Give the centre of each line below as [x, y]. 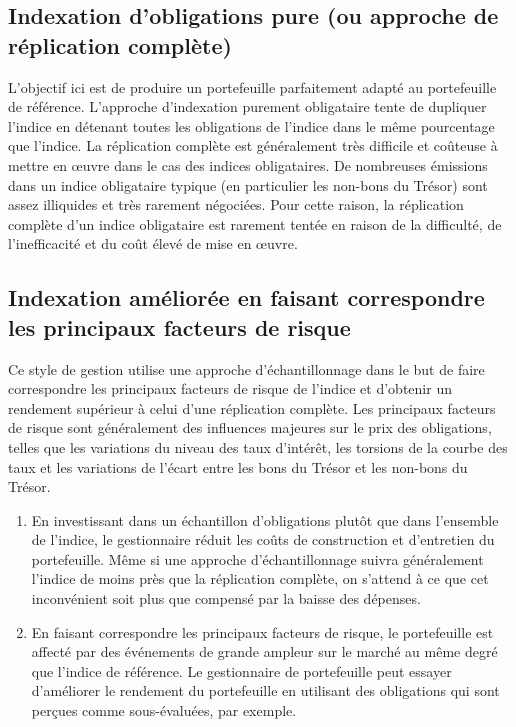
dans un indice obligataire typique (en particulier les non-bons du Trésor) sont [248, 184]
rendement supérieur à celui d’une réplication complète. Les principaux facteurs [252, 407]
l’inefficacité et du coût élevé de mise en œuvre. [153, 243]
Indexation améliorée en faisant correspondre [246, 297]
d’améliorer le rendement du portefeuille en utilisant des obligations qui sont [265, 690]
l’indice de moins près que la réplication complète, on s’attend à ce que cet [260, 578]
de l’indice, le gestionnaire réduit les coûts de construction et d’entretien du [263, 539]
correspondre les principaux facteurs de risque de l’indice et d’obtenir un [230, 388]
